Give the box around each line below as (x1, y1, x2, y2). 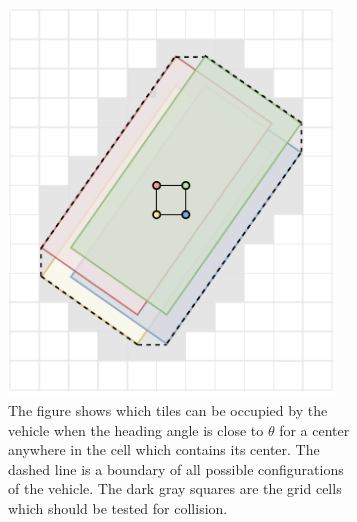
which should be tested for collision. (8, 498, 228, 518)
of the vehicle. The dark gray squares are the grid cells (8, 478, 342, 499)
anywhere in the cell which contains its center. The (8, 439, 320, 460)
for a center (279, 419, 350, 440)
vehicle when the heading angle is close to (8, 419, 264, 440)
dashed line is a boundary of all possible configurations (8, 458, 344, 479)
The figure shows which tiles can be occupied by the (8, 400, 328, 421)
